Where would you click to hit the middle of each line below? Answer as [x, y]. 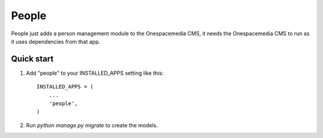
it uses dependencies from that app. [56, 41]
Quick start [32, 59]
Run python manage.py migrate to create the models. [92, 125]
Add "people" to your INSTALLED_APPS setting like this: [95, 73]
